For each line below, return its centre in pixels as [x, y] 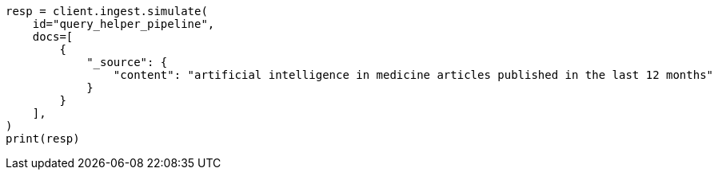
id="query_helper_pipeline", [124, 24]
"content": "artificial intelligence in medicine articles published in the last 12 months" [413, 75]
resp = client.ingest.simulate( [107, 11]
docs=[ [53, 37]
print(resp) [43, 139]
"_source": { [127, 62]
